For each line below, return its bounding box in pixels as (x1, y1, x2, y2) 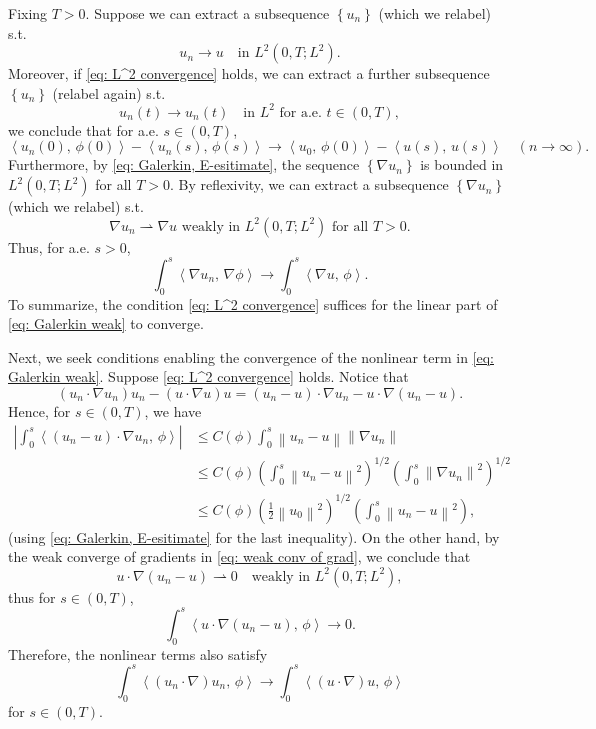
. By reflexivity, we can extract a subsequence (169, 174, 449, 195)
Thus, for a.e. (8, 236, 90, 257)
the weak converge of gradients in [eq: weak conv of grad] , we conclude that (8, 546, 471, 567)
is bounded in (420, 154, 504, 175)
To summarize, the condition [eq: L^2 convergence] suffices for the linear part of (8, 293, 498, 314)
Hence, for (8, 400, 71, 421)
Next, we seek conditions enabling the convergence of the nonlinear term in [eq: (8, 346, 494, 367)
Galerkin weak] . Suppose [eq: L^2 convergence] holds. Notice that (8, 366, 409, 387)
